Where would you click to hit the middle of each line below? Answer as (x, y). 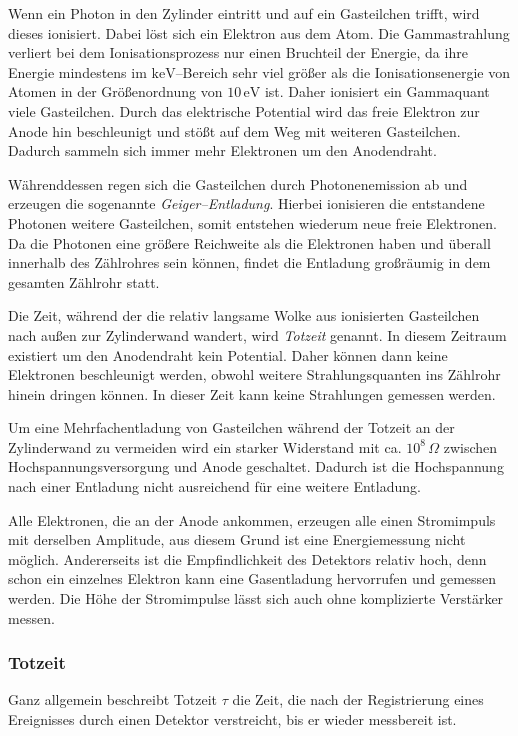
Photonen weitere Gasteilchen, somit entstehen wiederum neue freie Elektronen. (252, 222)
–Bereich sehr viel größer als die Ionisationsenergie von (342, 71)
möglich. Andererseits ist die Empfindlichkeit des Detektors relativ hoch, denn (247, 558)
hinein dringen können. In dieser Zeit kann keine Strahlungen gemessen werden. (252, 393)
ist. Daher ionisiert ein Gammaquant (377, 91)
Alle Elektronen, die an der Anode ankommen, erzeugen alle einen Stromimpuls (252, 519)
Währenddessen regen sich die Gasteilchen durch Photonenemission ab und (238, 183)
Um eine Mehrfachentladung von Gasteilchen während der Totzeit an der (231, 427)
